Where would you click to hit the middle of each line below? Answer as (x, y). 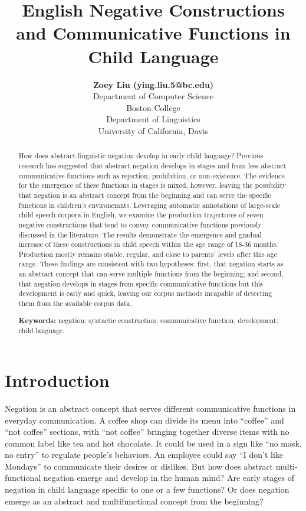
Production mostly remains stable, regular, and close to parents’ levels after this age (148, 254)
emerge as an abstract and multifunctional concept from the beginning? (134, 501)
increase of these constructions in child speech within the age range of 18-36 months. (148, 244)
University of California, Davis (153, 130)
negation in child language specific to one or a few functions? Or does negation (147, 489)
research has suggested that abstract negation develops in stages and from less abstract (152, 165)
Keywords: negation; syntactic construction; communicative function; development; (148, 320)
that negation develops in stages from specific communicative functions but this (141, 283)
